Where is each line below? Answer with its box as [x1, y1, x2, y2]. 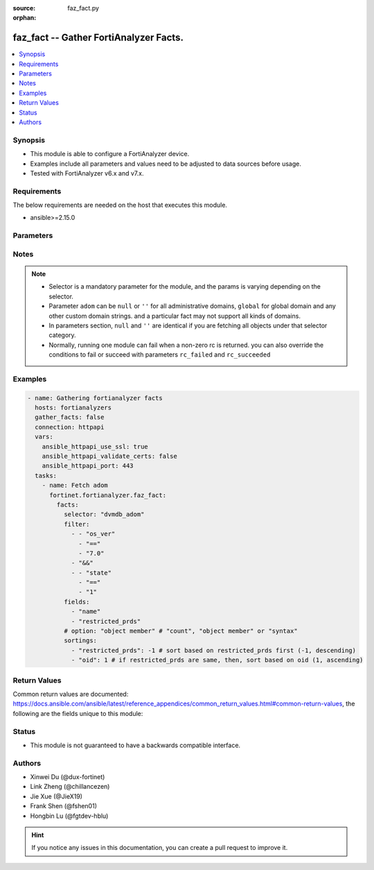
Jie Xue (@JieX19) [30, 792, 83, 801]
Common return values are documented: [12, 690, 129, 698]
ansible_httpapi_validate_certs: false [42, 452, 178, 461]
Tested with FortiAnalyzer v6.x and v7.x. [30, 169, 144, 177]
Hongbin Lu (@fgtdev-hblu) [30, 812, 109, 820]
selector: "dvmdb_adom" [63, 511, 145, 518]
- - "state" [71, 569, 112, 577]
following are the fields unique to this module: [12, 709, 143, 717]
